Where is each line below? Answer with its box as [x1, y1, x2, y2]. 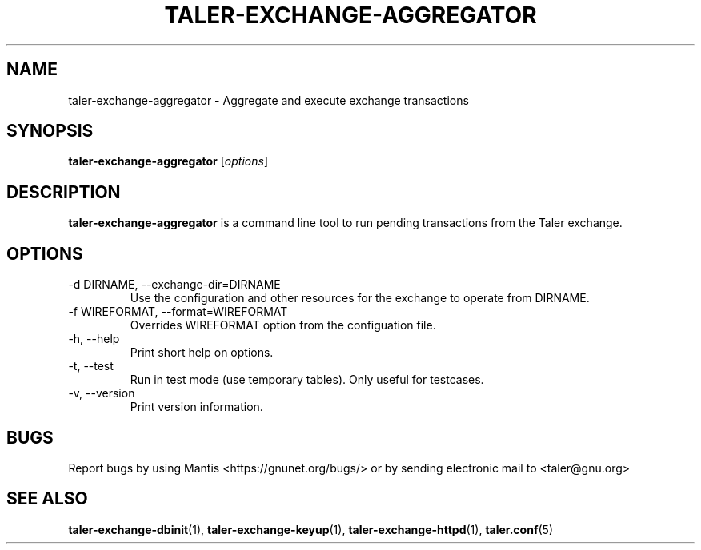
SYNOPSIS [6, 121, 94, 141]
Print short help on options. [130, 345, 274, 360]
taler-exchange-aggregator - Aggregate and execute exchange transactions [68, 93, 469, 107]
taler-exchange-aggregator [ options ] [68, 154, 268, 169]
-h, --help [68, 332, 120, 346]
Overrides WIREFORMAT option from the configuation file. [130, 318, 436, 333]
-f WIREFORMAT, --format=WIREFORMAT [68, 305, 288, 319]
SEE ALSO [6, 488, 88, 509]
